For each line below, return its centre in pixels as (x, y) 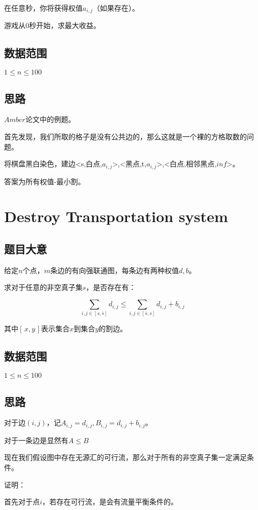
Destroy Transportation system (116, 216)
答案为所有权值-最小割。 (45, 181)
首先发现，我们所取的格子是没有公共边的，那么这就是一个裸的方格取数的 (125, 137)
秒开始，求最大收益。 (65, 25)
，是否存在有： (111, 287)
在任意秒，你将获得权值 (43, 8)
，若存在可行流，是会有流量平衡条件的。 (110, 502)
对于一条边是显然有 (36, 440)
